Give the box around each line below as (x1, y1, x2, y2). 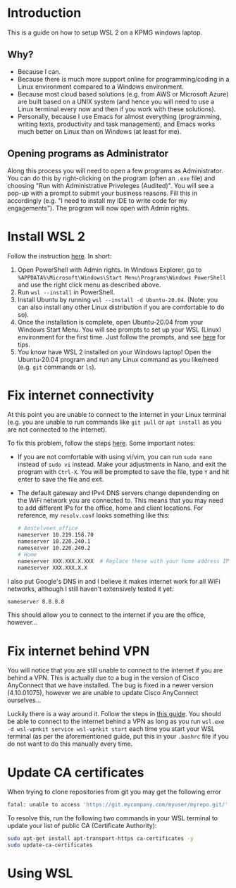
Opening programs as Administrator (7, 148, 169, 160)
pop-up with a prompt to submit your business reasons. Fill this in (7, 189, 198, 197)
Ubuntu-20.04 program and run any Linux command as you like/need (17, 355, 219, 363)
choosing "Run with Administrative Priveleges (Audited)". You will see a (7, 181, 214, 189)
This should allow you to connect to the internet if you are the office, (7, 611, 206, 619)
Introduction (7, 5, 82, 21)
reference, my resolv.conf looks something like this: (17, 511, 170, 520)
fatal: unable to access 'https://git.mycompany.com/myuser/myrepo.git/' (7, 801, 229, 808)
